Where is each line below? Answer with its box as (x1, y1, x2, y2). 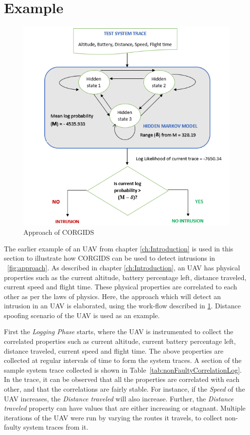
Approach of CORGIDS (23, 227, 94, 237)
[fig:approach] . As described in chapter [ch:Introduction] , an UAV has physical (7, 262, 240, 272)
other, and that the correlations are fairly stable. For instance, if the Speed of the (4, 384, 245, 394)
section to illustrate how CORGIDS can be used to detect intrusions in (4, 253, 215, 263)
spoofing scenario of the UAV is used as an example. (4, 310, 160, 320)
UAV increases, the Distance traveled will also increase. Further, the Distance (4, 393, 234, 403)
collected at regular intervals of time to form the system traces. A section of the (4, 355, 242, 365)
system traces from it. (23, 422, 89, 432)
